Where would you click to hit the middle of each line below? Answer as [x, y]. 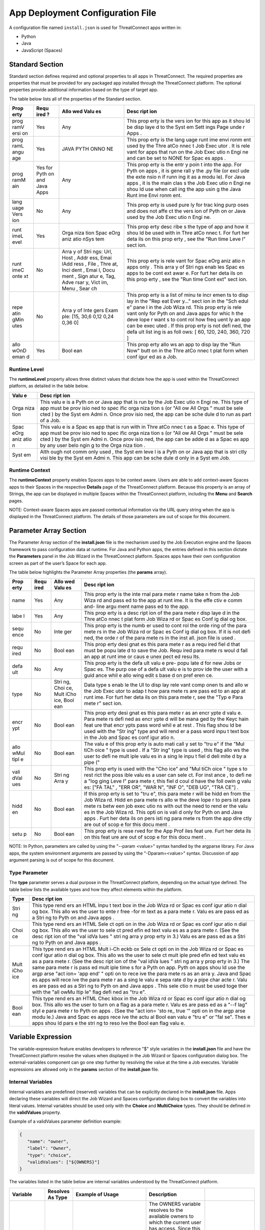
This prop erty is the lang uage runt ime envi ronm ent [189, 140]
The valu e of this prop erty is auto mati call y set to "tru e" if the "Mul [164, 744]
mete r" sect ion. [103, 704]
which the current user [175, 1222]
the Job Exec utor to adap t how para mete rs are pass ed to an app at [165, 691]
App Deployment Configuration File [83, 13]
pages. [16, 501]
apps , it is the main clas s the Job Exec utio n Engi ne [189, 183]
